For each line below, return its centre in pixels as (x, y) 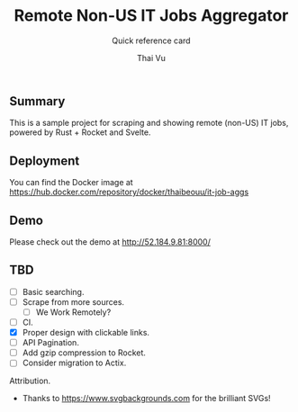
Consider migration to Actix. (74, 363)
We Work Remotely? (73, 312)
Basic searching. (53, 291)
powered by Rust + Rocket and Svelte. (80, 132)
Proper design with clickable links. (86, 333)
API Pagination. (50, 343)
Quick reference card (151, 40)
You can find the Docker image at (71, 183)
